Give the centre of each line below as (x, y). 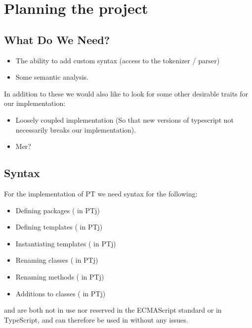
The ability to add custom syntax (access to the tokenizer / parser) (118, 60)
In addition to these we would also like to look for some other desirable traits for (126, 93)
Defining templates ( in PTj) (59, 227)
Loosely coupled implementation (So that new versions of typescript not (125, 119)
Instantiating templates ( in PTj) (66, 243)
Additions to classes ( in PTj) (61, 293)
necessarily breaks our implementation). (76, 129)
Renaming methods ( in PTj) (60, 276)
